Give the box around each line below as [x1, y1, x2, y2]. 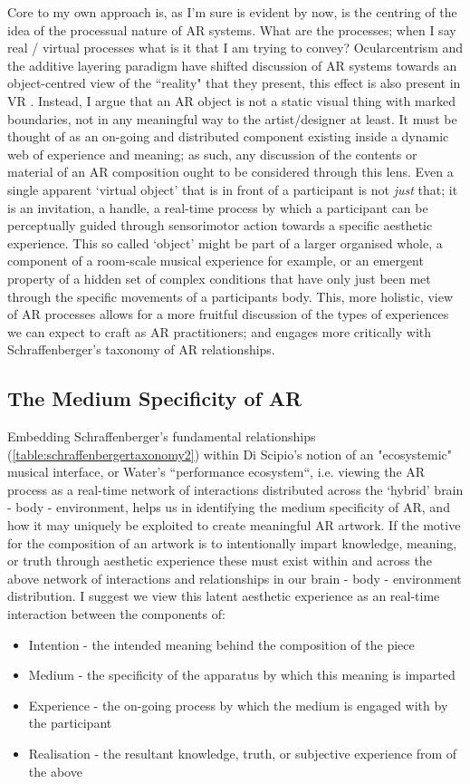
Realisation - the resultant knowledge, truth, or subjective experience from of [28, 743, 457, 762]
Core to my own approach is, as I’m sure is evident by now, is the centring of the [7, 3, 457, 21]
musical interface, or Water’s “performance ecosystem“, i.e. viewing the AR [7, 462, 426, 481]
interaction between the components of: [7, 605, 225, 624]
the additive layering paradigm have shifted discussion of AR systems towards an [7, 55, 457, 74]
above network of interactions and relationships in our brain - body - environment [7, 568, 462, 587]
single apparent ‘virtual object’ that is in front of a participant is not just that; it [7, 179, 458, 198]
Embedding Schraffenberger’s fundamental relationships [7, 427, 316, 446]
